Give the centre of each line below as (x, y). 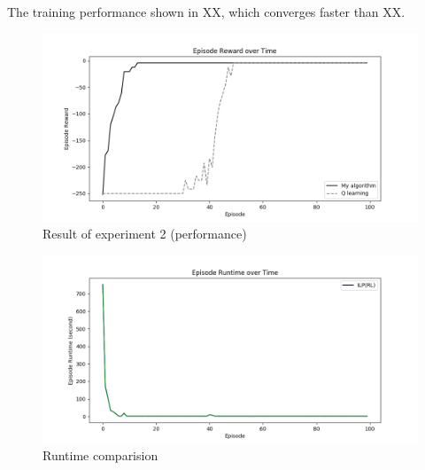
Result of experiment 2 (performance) (145, 234)
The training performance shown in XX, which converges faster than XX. (206, 12)
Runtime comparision (100, 455)
